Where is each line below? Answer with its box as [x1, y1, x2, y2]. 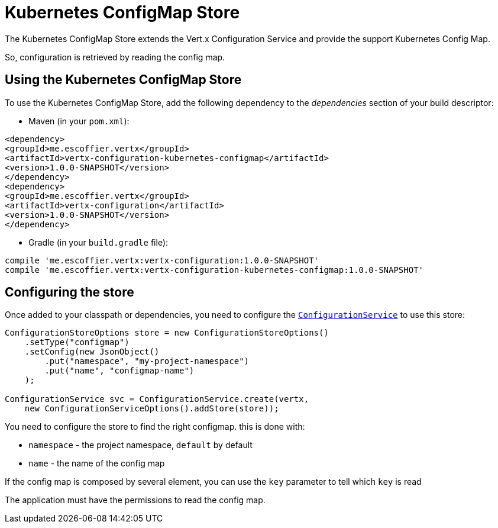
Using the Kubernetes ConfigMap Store [5, 72, 242, 88]
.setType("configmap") [24, 337, 130, 347]
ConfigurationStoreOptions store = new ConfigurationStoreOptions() [5, 328, 329, 338]
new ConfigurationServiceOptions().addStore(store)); [24, 404, 279, 414]
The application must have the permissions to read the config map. [5, 495, 266, 506]
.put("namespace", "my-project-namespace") [44, 356, 250, 366]
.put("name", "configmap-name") [44, 366, 195, 376]
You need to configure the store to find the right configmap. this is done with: [5, 421, 305, 432]
